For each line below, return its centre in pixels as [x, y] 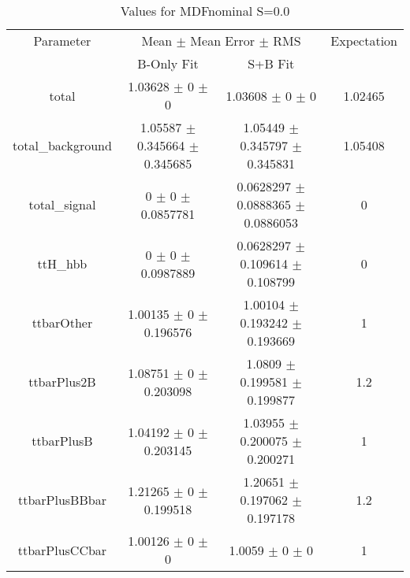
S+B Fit [271, 63]
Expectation [364, 41]
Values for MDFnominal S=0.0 [205, 11]
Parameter [62, 41]
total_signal [62, 204]
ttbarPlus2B [62, 382]
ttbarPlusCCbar [62, 550]
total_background [62, 145]
